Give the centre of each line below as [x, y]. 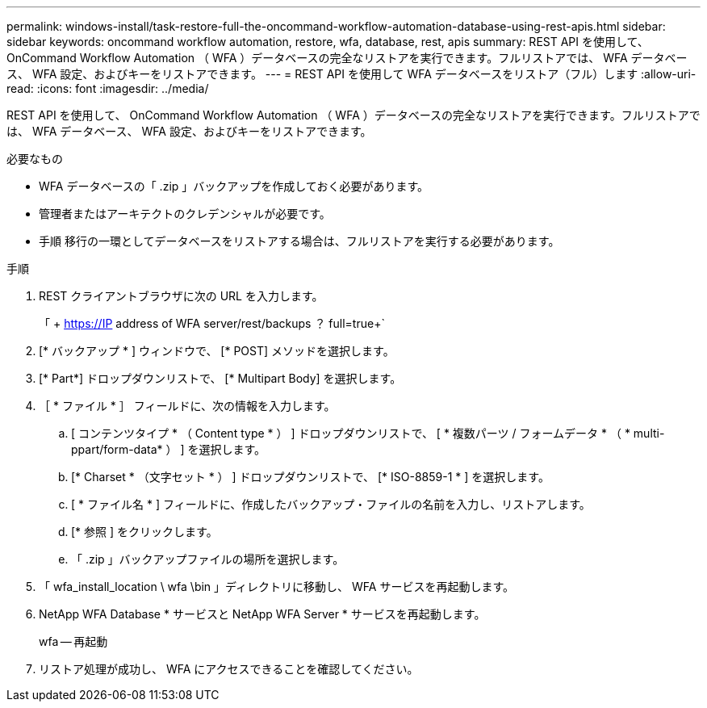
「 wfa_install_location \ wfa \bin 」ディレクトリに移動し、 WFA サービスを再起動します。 [276, 587]
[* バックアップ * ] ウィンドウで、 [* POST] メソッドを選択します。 [217, 351]
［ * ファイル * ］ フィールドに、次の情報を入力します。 [187, 406]
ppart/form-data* [117, 449]
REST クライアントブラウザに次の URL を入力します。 [181, 296]
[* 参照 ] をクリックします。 [144, 532]
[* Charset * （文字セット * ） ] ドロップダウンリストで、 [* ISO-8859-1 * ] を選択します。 [310, 477]
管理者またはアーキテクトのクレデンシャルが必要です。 [185, 214]
